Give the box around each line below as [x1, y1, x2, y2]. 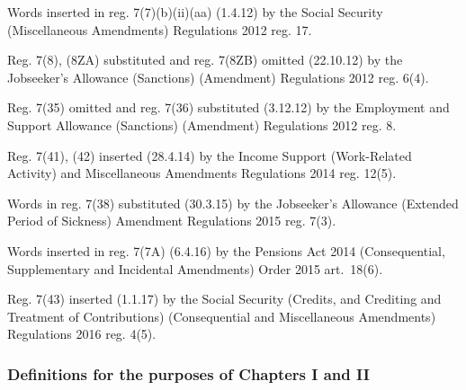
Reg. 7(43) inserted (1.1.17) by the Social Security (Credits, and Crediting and [7, 289, 442, 308]
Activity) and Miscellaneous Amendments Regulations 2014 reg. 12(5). [7, 164, 397, 182]
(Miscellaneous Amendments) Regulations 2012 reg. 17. [7, 20, 312, 39]
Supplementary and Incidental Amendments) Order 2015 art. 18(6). [7, 259, 383, 278]
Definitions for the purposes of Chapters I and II [7, 362, 370, 385]
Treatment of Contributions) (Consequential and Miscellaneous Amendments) [7, 306, 436, 325]
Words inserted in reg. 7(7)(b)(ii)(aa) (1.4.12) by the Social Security [7, 3, 383, 21]
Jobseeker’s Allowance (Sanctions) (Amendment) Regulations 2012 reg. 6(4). [7, 67, 429, 86]
